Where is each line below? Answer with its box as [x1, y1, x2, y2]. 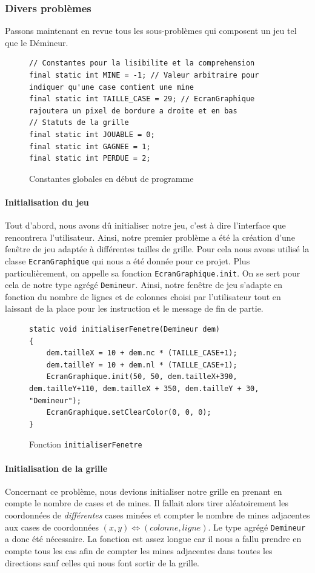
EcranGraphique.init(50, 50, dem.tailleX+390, [46, 372, 237, 381]
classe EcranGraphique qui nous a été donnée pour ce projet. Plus [5, 254, 250, 267]
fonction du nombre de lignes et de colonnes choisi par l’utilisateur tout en [5, 290, 281, 303]
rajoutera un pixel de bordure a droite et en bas [29, 106, 237, 115]
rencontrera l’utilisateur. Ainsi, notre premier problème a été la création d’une [5, 230, 295, 243]
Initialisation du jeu [5, 195, 89, 208]
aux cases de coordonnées [5, 520, 99, 533]
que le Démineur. [5, 36, 68, 49]
